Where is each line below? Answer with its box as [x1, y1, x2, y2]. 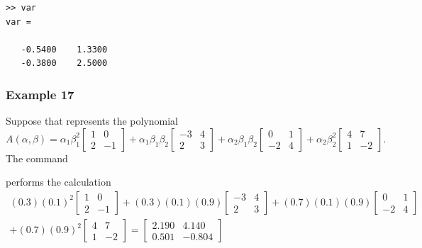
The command [6, 150, 68, 165]
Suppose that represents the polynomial [6, 113, 178, 128]
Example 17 [6, 85, 74, 103]
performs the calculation [6, 174, 111, 189]
